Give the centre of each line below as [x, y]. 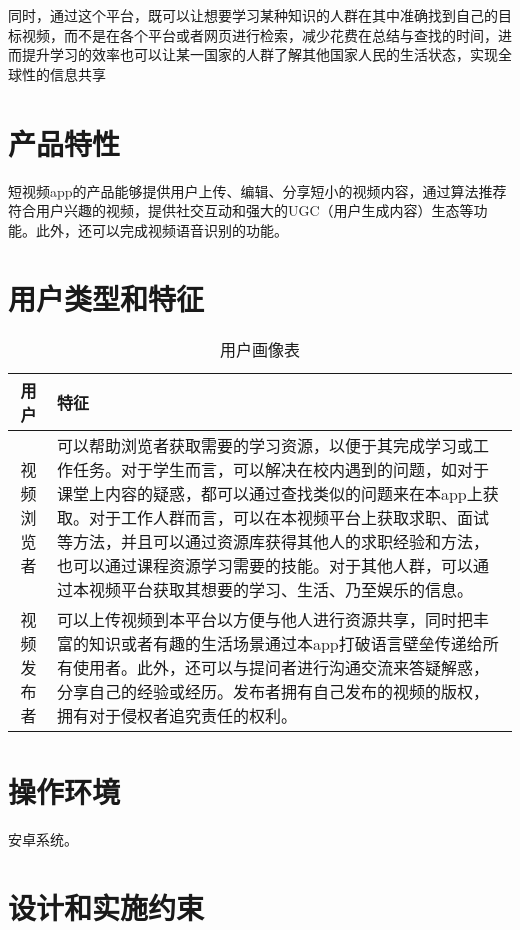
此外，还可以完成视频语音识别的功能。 [161, 229]
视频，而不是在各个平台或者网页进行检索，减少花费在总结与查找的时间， [259, 34]
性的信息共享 [63, 73]
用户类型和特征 [106, 298]
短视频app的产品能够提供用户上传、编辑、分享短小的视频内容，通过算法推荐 [257, 190]
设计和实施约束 [106, 907]
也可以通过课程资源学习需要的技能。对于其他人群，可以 [264, 566]
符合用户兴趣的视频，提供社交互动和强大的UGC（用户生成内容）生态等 [241, 210]
